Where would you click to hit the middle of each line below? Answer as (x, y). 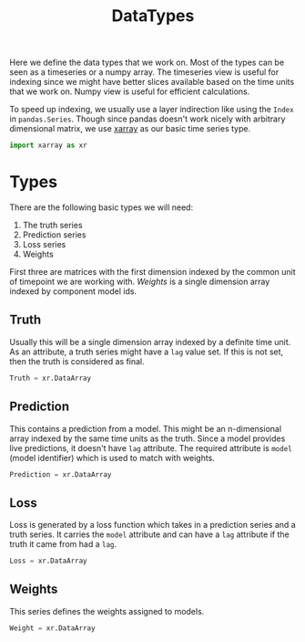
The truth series (53, 225)
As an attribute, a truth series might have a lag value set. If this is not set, (147, 352)
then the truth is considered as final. (77, 361)
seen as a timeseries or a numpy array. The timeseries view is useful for (144, 72)
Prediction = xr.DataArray (61, 474)
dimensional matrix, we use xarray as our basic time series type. (130, 129)
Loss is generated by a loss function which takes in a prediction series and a (152, 525)
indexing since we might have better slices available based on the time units (152, 82)
